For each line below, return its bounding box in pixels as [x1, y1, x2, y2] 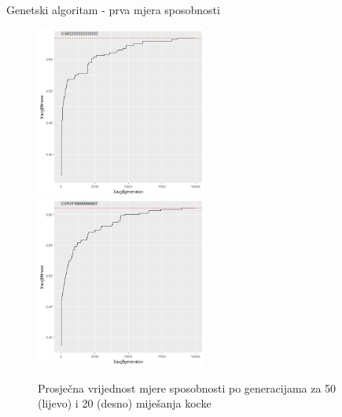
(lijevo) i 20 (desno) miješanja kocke [38, 395, 211, 411]
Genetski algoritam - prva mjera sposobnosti [6, 2, 220, 17]
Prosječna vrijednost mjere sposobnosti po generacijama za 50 [38, 379, 336, 396]
